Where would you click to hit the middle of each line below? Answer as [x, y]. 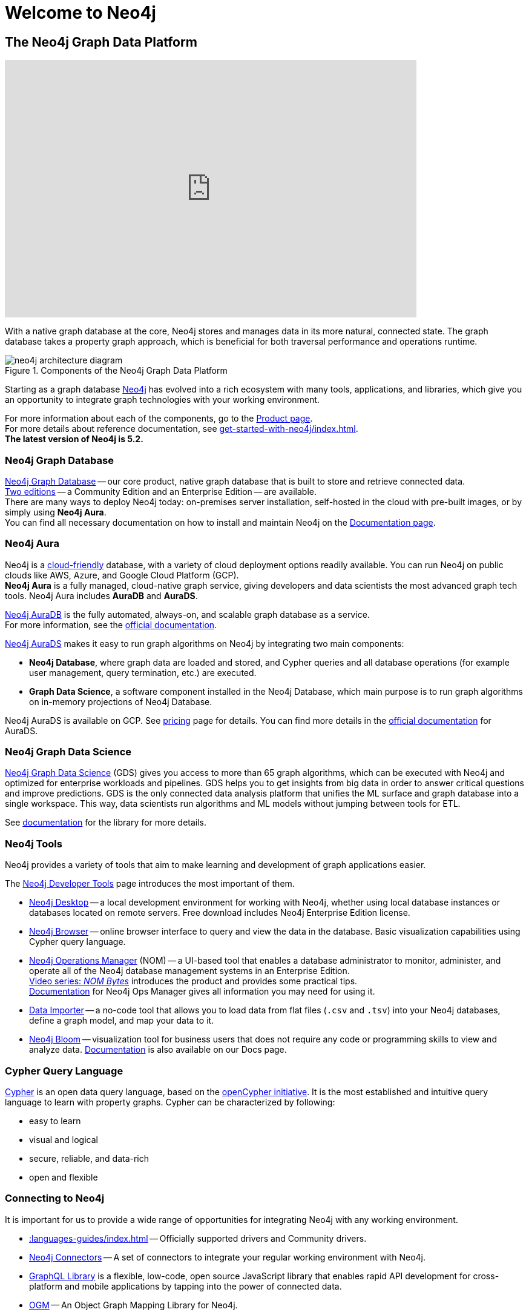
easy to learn [55, 1121]
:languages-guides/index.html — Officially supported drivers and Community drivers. [198, 1238]
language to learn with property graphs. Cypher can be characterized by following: [170, 1102]
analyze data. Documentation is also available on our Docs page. [158, 1050]
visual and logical [64, 1139]
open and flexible [64, 1177]
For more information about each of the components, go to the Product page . [159, 419]
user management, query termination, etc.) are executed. [143, 672]
